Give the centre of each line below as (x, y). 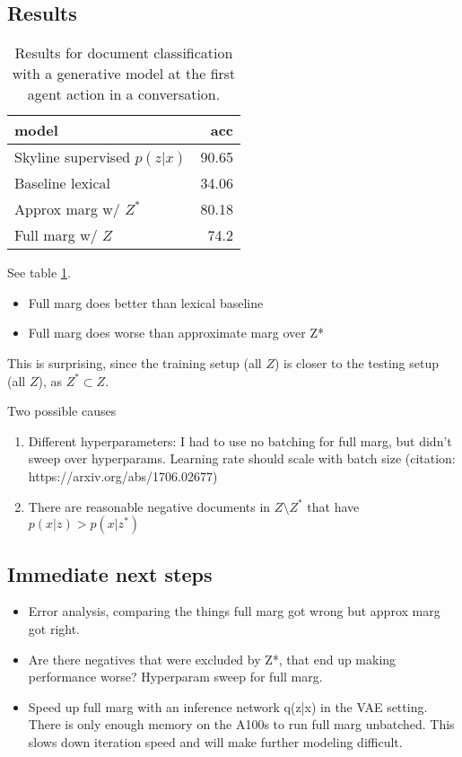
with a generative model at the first (124, 74)
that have (333, 506)
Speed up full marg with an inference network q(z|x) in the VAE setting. (228, 706)
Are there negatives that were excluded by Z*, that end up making (212, 659)
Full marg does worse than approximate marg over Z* (176, 333)
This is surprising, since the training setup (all (135, 362)
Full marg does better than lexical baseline (146, 302)
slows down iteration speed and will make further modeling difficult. (215, 741)
